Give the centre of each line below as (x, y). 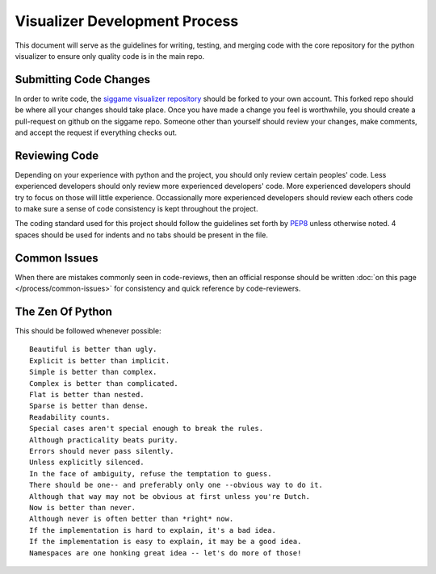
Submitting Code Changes (83, 80)
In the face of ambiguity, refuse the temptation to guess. (151, 473)
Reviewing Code (57, 155)
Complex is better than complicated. (104, 383)
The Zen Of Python (63, 311)
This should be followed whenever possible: (88, 331)
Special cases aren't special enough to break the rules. (147, 429)
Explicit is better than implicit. (100, 360)
